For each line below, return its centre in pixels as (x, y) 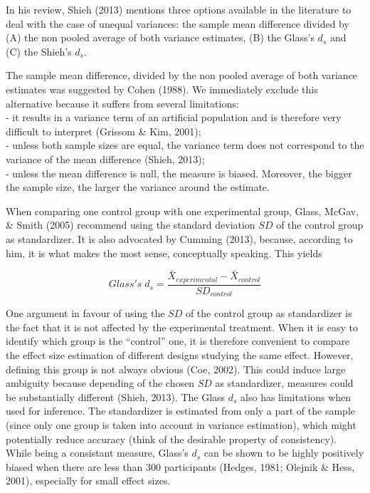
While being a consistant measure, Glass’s (97, 453)
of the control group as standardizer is (269, 313)
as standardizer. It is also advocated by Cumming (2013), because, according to (179, 238)
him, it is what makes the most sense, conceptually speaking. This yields (164, 253)
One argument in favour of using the (85, 313)
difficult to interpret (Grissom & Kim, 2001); (104, 131)
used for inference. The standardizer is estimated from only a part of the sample (180, 411)
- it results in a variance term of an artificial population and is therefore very (174, 117)
